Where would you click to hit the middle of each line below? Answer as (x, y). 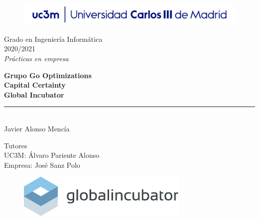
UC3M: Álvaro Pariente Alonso (52, 155)
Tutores (16, 145)
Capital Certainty (35, 85)
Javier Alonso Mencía (37, 128)
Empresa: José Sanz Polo (42, 165)
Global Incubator (34, 94)
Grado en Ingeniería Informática (53, 39)
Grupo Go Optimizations (48, 75)
